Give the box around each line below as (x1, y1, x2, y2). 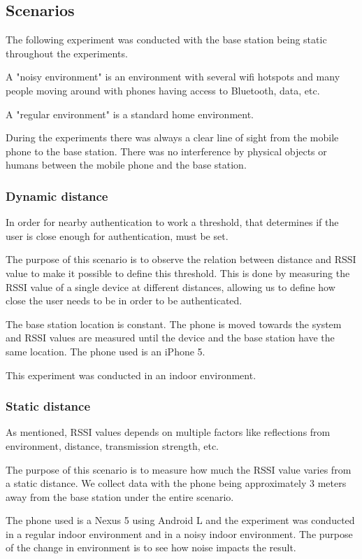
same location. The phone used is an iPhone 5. (6, 344, 205, 358)
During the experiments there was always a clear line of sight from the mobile (6, 130, 339, 145)
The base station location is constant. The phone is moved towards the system (6, 316, 342, 331)
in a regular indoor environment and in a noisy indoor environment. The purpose (6, 526, 353, 541)
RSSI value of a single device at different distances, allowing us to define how (6, 279, 335, 294)
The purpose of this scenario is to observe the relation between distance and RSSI (6, 252, 356, 267)
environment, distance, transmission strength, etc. (6, 438, 219, 453)
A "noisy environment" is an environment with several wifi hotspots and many (6, 69, 340, 84)
